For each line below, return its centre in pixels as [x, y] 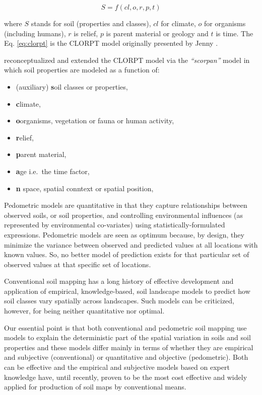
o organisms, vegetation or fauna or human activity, [95, 121]
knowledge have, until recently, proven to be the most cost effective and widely [126, 377]
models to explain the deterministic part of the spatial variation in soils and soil [127, 337]
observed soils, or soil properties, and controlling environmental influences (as [124, 215]
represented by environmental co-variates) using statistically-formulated [115, 225]
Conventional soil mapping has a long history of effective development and [119, 281]
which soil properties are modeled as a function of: [82, 70]
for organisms [225, 23]
